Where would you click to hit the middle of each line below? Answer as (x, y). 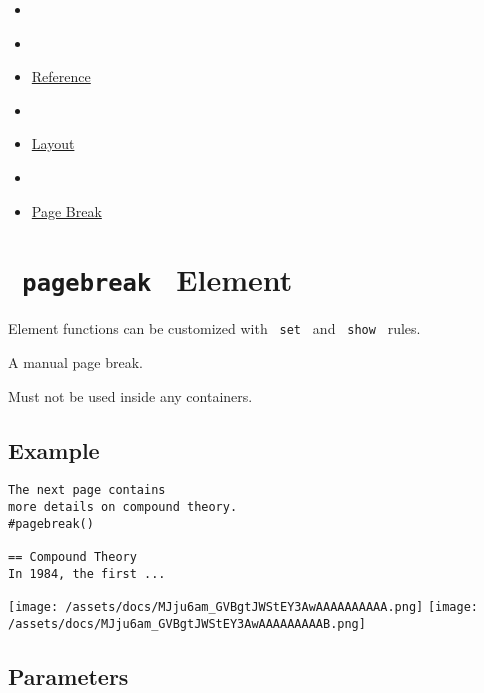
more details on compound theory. (123, 507)
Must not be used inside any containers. (130, 395)
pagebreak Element (157, 279)
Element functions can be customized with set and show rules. (214, 328)
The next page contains (87, 490)
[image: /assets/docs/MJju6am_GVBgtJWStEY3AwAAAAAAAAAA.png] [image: (243, 607)
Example (54, 449)
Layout (53, 143)
